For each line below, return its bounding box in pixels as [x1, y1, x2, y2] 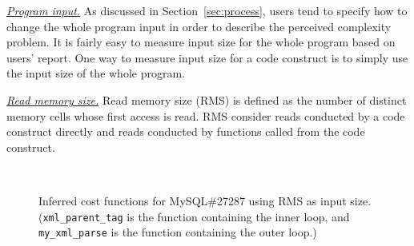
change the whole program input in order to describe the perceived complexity [6, 18, 392, 34]
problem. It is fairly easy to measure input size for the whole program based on [6, 34, 396, 50]
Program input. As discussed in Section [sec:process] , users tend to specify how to [6, 2, 408, 18]
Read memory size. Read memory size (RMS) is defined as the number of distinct [6, 91, 407, 108]
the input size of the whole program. [6, 65, 185, 81]
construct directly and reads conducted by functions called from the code [6, 123, 365, 140]
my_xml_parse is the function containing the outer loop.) [38, 224, 317, 240]
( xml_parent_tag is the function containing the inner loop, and [38, 208, 350, 224]
